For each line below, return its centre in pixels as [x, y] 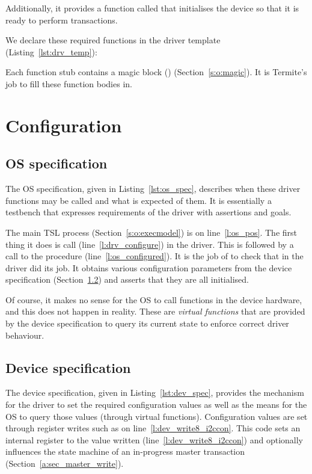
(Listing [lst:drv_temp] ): [51, 51]
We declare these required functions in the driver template [113, 40]
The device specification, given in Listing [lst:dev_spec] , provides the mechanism [155, 392]
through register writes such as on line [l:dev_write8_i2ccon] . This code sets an [153, 428]
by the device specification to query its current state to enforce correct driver [147, 323]
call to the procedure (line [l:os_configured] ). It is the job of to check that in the [154, 256]
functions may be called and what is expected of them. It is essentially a [139, 200]
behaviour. [25, 335]
